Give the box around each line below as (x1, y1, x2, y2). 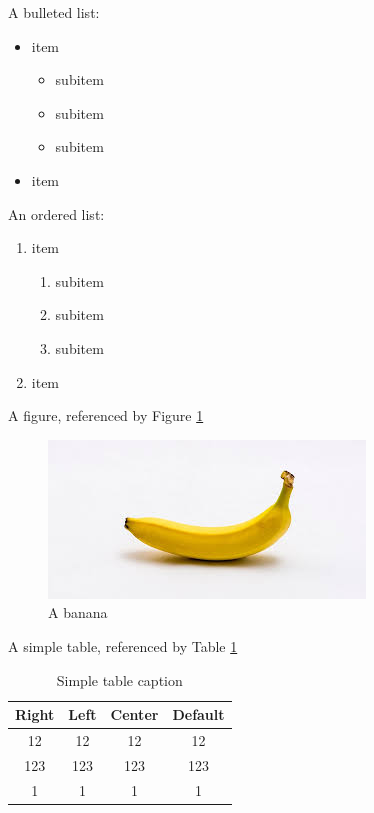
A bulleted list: (8, 2, 100, 22)
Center (110, 704, 159, 725)
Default (172, 704, 225, 725)
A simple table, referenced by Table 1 (8, 635, 238, 656)
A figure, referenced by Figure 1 (8, 405, 204, 426)
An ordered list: (8, 203, 105, 224)
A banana (48, 602, 108, 623)
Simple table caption (56, 669, 183, 690)
